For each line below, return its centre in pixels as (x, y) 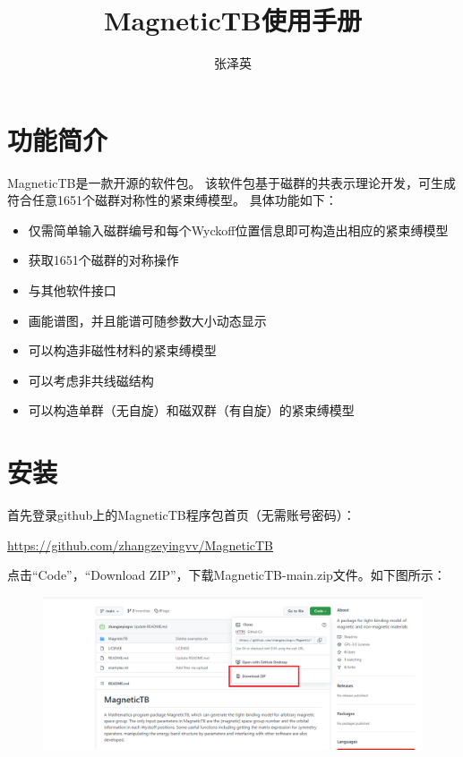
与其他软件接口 (72, 290)
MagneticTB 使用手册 (233, 20)
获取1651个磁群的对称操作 (103, 260)
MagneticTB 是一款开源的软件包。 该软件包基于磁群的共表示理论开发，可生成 (232, 182)
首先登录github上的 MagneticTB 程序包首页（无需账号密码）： (181, 515)
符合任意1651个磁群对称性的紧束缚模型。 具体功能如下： (172, 200)
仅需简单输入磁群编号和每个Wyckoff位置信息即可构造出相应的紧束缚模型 (238, 230)
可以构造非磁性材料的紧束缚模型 (122, 350)
